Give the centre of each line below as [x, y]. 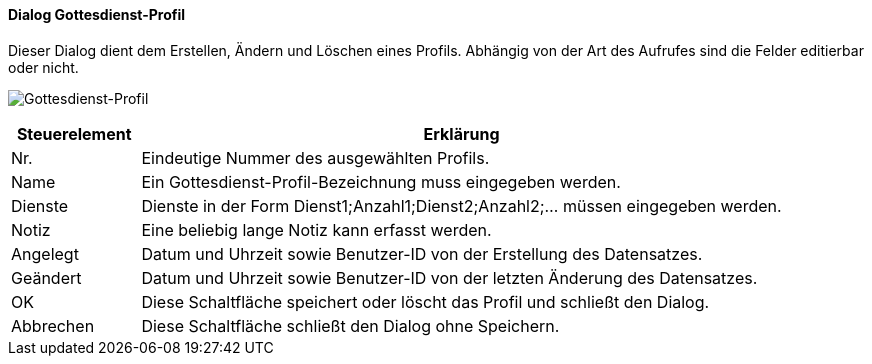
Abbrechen [53, 325]
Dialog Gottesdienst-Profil [97, 14]
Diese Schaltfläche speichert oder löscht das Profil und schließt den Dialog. [425, 301]
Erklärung [461, 133]
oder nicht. [43, 67]
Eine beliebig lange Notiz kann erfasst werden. [316, 229]
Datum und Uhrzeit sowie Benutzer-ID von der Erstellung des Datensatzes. [422, 253]
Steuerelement [74, 133]
